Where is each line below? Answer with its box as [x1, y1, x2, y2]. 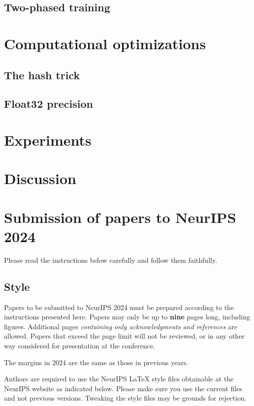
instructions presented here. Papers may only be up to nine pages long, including [4, 312, 250, 322]
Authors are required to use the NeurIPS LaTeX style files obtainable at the [4, 374, 234, 384]
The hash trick [4, 67, 80, 82]
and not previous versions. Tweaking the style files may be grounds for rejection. [4, 393, 247, 403]
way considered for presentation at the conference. [4, 340, 155, 350]
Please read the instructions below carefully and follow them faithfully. [4, 254, 218, 265]
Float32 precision [4, 96, 93, 111]
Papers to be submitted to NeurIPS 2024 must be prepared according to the [4, 302, 234, 312]
